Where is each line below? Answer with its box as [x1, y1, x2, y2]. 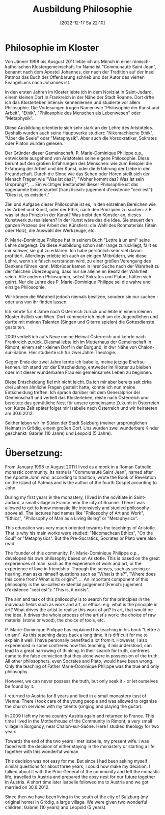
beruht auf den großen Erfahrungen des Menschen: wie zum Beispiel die [5, 160, 152, 166]
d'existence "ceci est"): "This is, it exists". [5, 587, 90, 592]
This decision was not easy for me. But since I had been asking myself [5, 758, 148, 764]
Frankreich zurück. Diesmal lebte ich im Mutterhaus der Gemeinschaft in [5, 339, 151, 345]
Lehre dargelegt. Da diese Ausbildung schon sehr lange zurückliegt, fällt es [5, 242, 157, 248]
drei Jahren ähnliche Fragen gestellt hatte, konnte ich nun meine [5, 384, 136, 390]
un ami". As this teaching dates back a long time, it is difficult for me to [5, 632, 148, 638]
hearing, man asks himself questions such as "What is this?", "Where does [5, 571, 156, 577]
